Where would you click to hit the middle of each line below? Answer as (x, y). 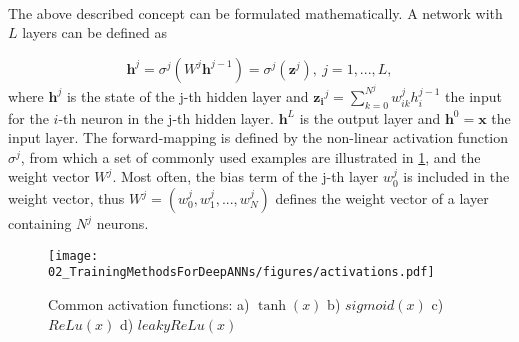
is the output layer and (370, 117)
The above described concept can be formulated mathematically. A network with (255, 12)
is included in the (456, 176)
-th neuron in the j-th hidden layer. (166, 117)
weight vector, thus (66, 198)
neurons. (122, 223)
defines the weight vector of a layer (382, 198)
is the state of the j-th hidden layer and (187, 95)
